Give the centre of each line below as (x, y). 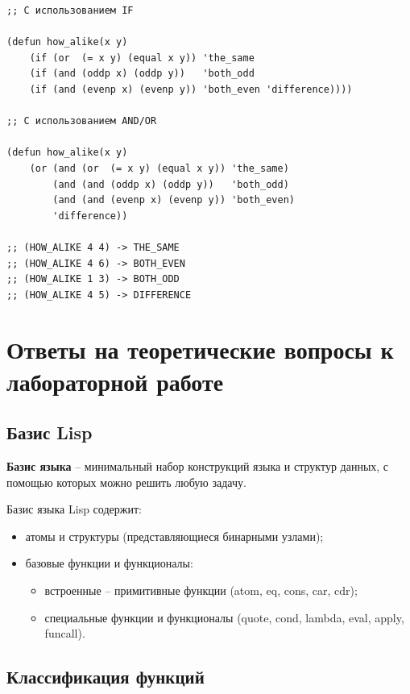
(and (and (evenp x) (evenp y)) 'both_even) (174, 200)
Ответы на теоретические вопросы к (200, 349)
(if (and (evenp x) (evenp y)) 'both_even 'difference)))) (191, 89)
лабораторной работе (115, 381)
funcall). (65, 633)
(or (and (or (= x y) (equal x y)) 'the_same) (159, 168)
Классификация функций (106, 677)
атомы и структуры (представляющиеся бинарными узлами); (174, 536)
